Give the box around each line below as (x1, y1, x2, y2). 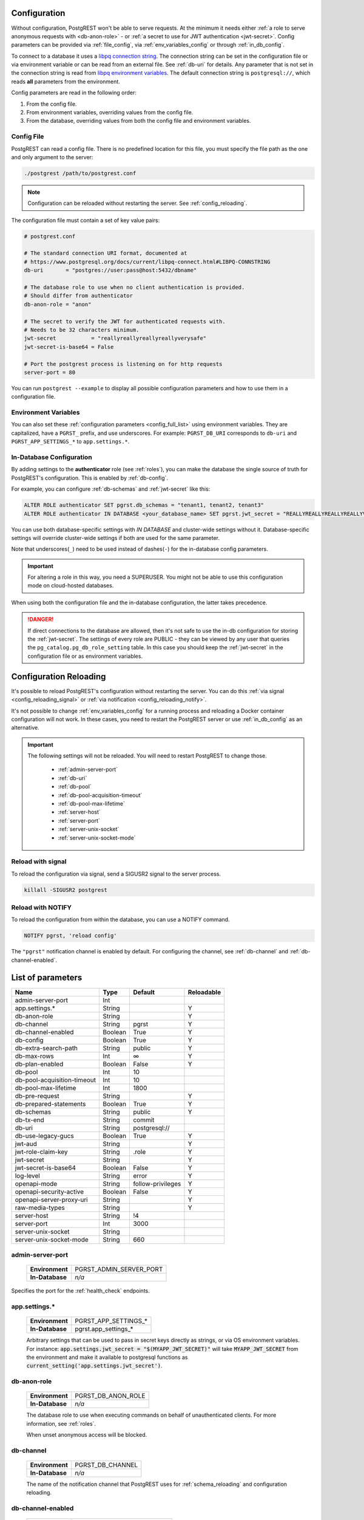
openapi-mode (15, 1180, 58, 1188)
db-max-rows (15, 1052, 55, 1060)
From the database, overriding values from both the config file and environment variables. (26, 117, 251, 125)
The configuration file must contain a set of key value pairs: (11, 216, 160, 224)
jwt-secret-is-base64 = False (24, 344, 114, 350)
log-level (15, 1171, 41, 1180)
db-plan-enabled (15, 1060, 64, 1068)
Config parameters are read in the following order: (11, 89, 136, 97)
